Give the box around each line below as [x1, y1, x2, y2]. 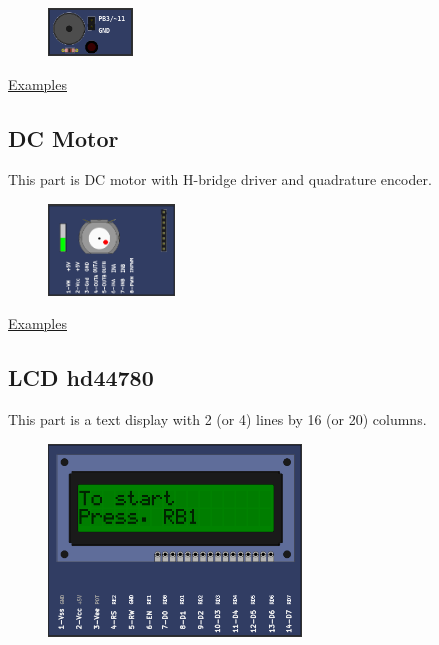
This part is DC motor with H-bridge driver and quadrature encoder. [8, 169, 432, 190]
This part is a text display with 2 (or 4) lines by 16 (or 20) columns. [8, 408, 427, 429]
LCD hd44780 [8, 362, 154, 393]
